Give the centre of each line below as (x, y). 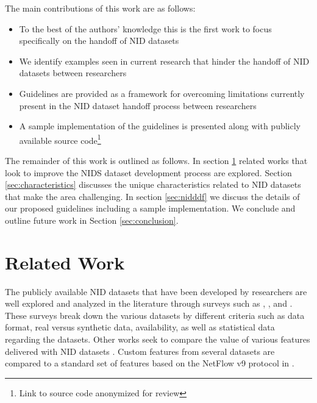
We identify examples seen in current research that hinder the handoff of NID (164, 61)
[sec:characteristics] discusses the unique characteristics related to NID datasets (153, 184)
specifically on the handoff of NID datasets (99, 41)
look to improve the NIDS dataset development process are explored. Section (148, 172)
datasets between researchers (73, 73)
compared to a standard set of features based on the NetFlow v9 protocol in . (150, 363)
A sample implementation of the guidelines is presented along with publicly (160, 126)
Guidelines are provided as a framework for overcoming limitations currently (162, 93)
